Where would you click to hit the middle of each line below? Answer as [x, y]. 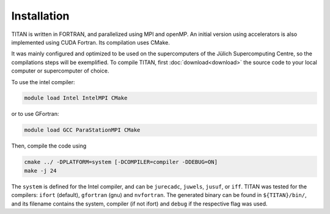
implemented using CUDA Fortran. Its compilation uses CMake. [91, 42]
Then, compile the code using [49, 146]
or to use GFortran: [35, 114]
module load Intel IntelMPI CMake [76, 98]
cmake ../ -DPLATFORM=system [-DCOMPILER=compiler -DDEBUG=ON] [121, 162]
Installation [40, 16]
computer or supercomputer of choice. [60, 71]
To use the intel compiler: [43, 82]
